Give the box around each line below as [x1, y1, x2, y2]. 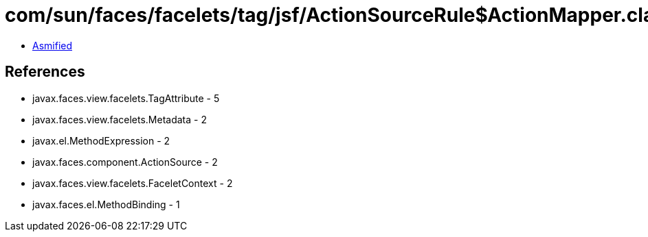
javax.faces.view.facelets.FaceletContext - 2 [32, 177, 233, 189]
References [5, 63, 85, 81]
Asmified [32, 39, 73, 51]
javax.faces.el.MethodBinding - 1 [32, 198, 180, 210]
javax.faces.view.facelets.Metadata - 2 [32, 113, 207, 125]
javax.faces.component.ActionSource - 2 [32, 155, 218, 168]
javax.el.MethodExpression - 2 [32, 134, 170, 147]
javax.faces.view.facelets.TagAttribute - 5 [32, 92, 220, 104]
